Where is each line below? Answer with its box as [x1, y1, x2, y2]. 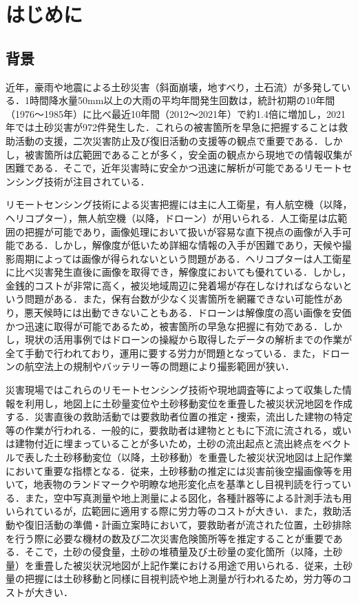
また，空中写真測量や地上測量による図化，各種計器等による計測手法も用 [24, 490, 352, 504]
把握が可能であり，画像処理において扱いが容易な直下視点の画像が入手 [24, 224, 342, 238]
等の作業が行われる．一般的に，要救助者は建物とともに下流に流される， [6, 422, 333, 437]
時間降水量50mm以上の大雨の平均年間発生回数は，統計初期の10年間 [29, 93, 335, 108]
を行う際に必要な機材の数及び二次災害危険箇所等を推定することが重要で [6, 531, 333, 545]
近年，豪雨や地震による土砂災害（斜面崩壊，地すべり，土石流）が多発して [6, 79, 341, 94]
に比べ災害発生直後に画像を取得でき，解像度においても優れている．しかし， [6, 265, 352, 279]
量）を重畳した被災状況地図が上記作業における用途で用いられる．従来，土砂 [6, 558, 352, 572]
